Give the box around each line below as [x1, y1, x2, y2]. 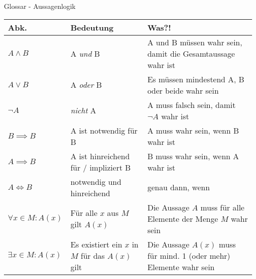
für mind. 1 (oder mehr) [147, 249, 230, 261]
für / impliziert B [70, 161, 131, 173]
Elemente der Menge [147, 212, 218, 224]
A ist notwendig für [70, 124, 138, 136]
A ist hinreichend [70, 150, 130, 162]
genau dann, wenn [147, 181, 210, 193]
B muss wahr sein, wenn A [147, 150, 239, 162]
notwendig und [70, 175, 122, 187]
